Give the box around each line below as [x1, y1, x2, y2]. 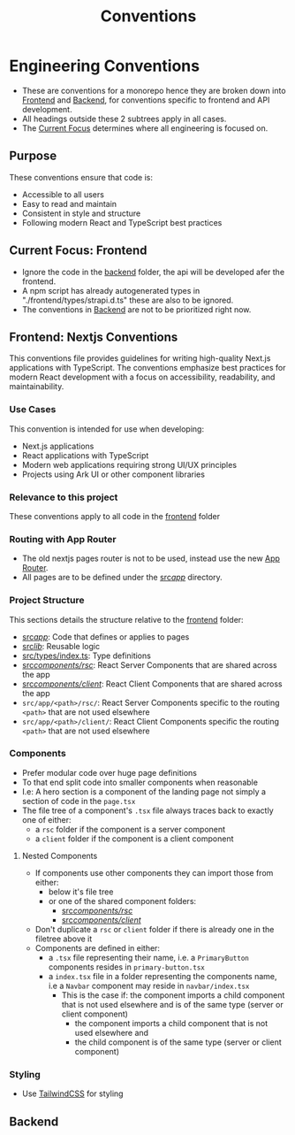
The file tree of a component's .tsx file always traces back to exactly [21, 805, 274, 816]
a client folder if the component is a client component [34, 833, 234, 844]
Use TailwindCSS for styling [21, 1088, 124, 1099]
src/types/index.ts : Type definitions [21, 650, 152, 661]
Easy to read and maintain [21, 198, 117, 209]
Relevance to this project [9, 491, 118, 503]
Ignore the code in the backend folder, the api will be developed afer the [21, 266, 285, 277]
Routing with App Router [9, 533, 117, 545]
